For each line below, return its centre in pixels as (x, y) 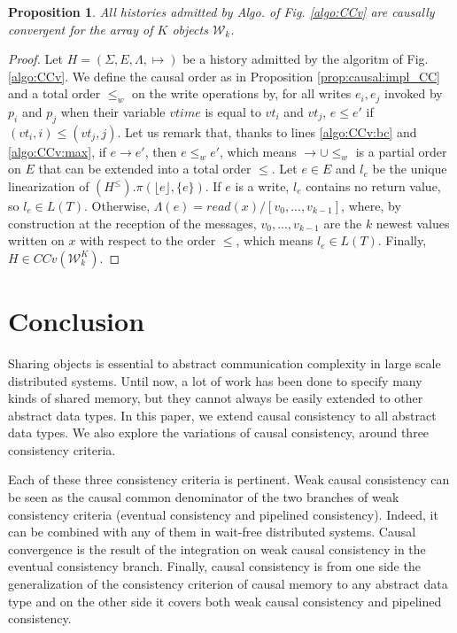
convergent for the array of (81, 29)
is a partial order (401, 151)
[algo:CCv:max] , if (57, 151)
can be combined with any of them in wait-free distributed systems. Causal (212, 532)
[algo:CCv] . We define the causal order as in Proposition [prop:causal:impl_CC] (225, 76)
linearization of (49, 186)
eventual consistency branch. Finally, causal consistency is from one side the (214, 566)
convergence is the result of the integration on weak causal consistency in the (217, 548)
